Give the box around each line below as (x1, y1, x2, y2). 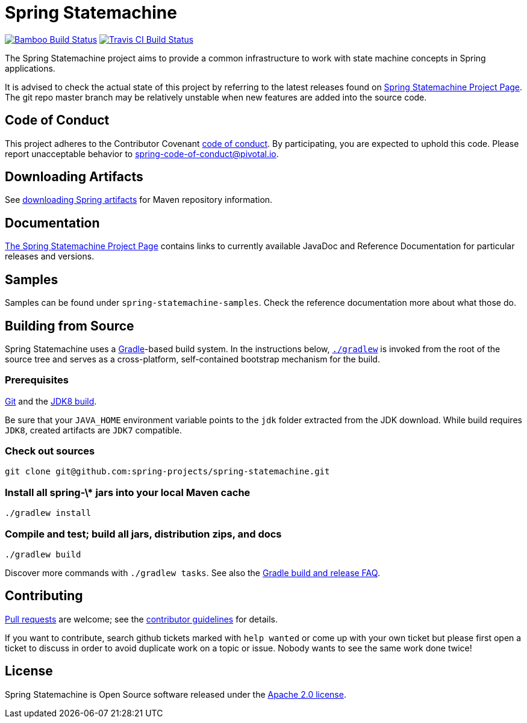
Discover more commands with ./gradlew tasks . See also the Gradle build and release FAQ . (5, 567, 380, 578)
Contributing (5, 588, 83, 604)
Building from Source (5, 318, 134, 334)
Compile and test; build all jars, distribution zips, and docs (5, 527, 282, 540)
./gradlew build (5, 549, 81, 559)
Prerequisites (5, 374, 69, 386)
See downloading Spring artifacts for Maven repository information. (5, 194, 273, 205)
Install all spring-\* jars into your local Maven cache (5, 486, 251, 498)
